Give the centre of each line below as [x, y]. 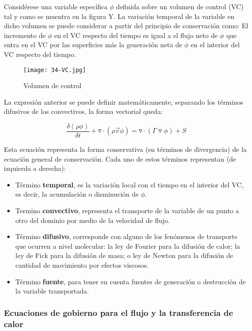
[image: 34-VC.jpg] [55, 70]
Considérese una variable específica [56, 6]
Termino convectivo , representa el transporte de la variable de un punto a [127, 211]
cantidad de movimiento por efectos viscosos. [82, 265]
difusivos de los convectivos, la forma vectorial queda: [84, 111]
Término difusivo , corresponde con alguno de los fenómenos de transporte [126, 236]
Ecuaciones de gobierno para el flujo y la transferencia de [118, 312]
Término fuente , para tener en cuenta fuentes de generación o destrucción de [130, 281]
